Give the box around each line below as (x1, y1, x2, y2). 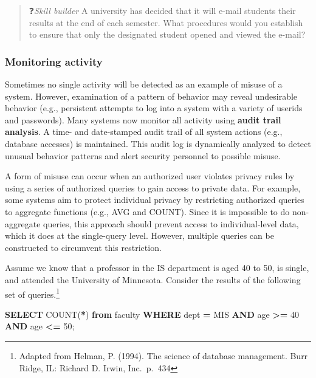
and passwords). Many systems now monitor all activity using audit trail (5, 113, 281, 126)
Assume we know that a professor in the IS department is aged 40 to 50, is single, (5, 261, 309, 274)
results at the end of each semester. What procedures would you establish (29, 16, 303, 29)
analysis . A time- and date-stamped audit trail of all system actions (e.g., (5, 125, 283, 138)
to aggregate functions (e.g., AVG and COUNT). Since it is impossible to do (5, 205, 290, 218)
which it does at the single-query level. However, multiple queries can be (5, 229, 274, 242)
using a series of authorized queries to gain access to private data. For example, (5, 181, 301, 194)
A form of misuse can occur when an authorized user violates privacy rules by (5, 170, 295, 182)
